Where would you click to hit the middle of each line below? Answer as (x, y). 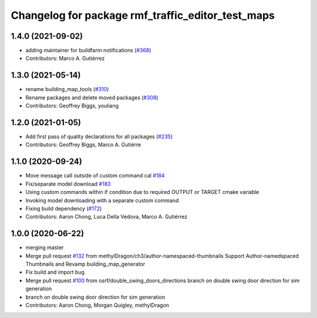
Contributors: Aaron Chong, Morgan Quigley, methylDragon (97, 305)
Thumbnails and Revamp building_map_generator (85, 264)
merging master (45, 247)
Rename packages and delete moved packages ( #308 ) (92, 98)
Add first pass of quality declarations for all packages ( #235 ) (99, 137)
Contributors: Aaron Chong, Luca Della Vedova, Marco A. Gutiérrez (107, 217)
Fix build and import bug (55, 272)
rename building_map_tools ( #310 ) (67, 89)
